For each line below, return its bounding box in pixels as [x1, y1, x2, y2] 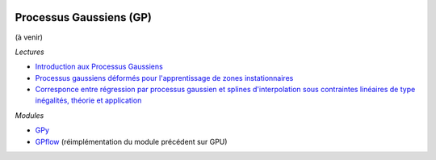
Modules [15, 110, 44, 120]
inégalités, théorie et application [35, 95, 142, 105]
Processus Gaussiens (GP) [15, 11, 153, 24]
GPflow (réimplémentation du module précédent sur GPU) [35, 137, 228, 146]
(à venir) [15, 32, 44, 42]
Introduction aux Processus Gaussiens [35, 61, 163, 72]
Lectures [15, 47, 44, 57]
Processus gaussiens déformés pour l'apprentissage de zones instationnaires [35, 73, 294, 82]
